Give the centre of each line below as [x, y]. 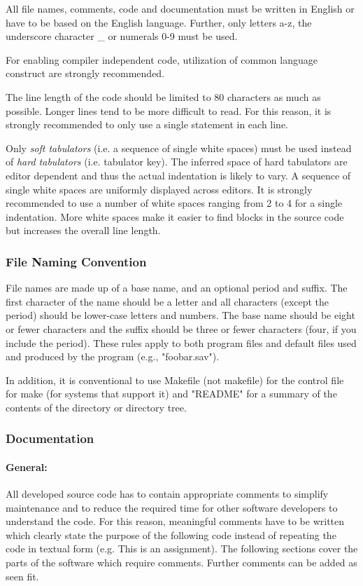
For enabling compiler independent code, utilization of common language [162, 59]
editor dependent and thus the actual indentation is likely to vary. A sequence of [178, 175]
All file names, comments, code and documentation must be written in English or [180, 8]
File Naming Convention [76, 261]
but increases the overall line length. [83, 230]
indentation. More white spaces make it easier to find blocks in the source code [175, 216]
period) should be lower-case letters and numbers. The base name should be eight [180, 315]
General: [27, 466]
